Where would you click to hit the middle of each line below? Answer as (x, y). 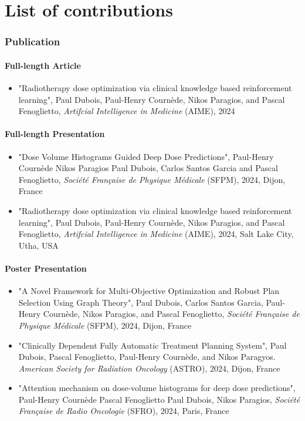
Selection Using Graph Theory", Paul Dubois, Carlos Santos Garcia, (141, 302)
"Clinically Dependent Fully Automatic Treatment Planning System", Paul (152, 345)
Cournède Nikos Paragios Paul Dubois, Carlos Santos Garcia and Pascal (148, 168)
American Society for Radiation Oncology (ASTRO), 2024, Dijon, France (149, 368)
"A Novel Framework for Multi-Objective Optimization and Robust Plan (149, 291)
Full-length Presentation (55, 134)
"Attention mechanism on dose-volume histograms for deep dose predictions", (157, 388)
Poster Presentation (46, 268)
